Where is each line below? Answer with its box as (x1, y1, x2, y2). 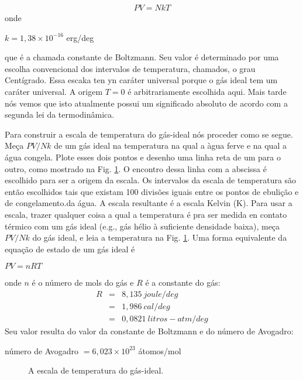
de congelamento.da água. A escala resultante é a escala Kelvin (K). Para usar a (5, 197, 292, 209)
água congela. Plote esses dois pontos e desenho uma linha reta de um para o (5, 150, 281, 163)
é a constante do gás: (145, 276, 221, 289)
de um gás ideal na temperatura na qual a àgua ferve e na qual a (54, 139, 287, 152)
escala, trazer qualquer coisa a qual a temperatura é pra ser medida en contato (5, 208, 287, 220)
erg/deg (66, 31, 94, 43)
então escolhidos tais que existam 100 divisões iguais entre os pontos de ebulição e (5, 185, 299, 197)
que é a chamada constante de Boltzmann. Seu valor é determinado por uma (5, 51, 279, 63)
